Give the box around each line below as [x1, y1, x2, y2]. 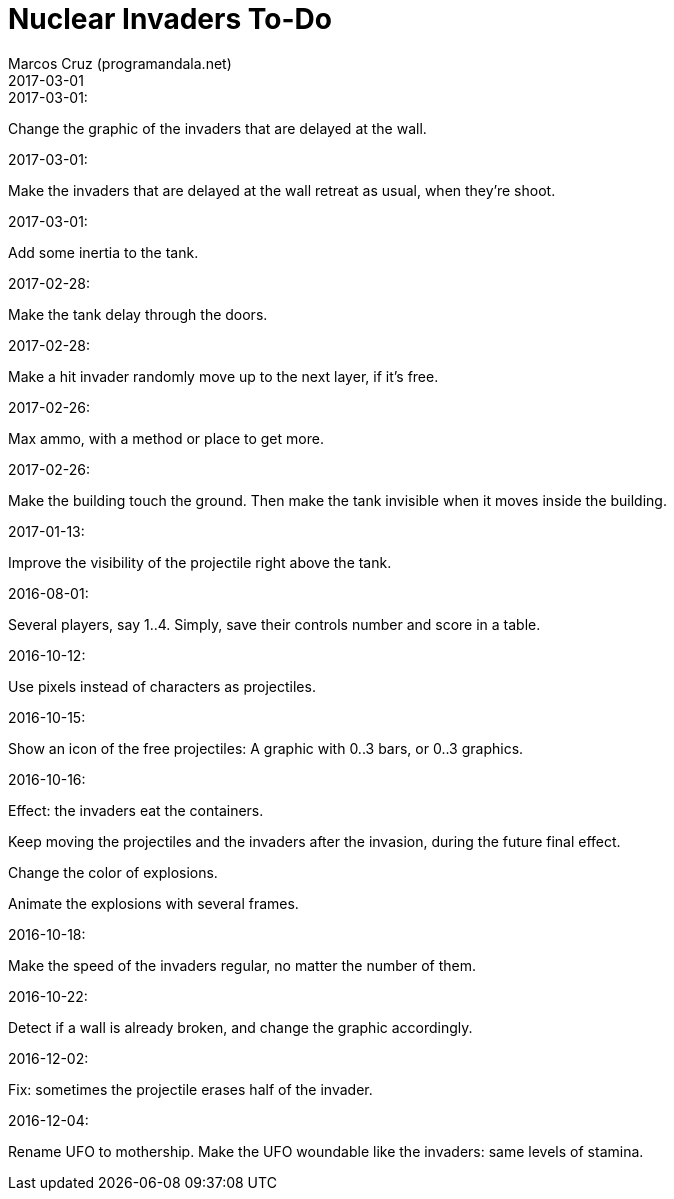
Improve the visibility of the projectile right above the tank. [8, 553, 392, 571]
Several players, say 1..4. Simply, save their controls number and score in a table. [8, 615, 541, 633]
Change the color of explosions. [8, 863, 218, 881]
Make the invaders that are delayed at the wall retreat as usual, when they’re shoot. [8, 181, 556, 199]
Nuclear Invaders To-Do [8, 2, 332, 36]
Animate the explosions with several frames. [8, 894, 299, 912]
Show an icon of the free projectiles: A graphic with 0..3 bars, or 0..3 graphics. [8, 739, 524, 757]
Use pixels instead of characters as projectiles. [8, 677, 316, 695]
